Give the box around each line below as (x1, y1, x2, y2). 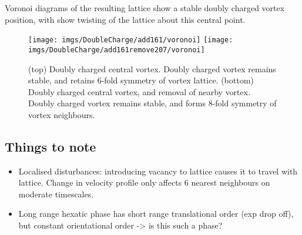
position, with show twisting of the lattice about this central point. (5, 13, 246, 25)
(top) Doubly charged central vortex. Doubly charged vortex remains (28, 62, 276, 75)
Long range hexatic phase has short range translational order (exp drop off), (18, 207, 294, 220)
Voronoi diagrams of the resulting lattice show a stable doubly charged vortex (5, 2, 285, 14)
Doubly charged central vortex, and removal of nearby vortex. (28, 85, 251, 98)
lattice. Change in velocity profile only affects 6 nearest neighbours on (18, 176, 270, 189)
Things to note (5, 137, 96, 155)
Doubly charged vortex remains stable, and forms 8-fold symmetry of (28, 97, 277, 109)
